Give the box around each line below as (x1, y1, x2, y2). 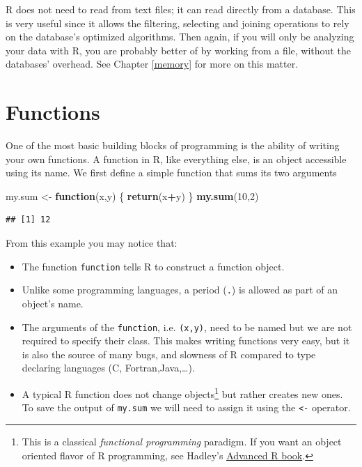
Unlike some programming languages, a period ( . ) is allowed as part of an (22, 282, 338, 297)
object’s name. (22, 296, 84, 310)
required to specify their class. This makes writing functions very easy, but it (22, 333, 350, 348)
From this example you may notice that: (6, 236, 178, 250)
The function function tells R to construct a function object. (22, 259, 285, 273)
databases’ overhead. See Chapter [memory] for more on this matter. (6, 56, 299, 71)
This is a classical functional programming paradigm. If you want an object (22, 434, 342, 448)
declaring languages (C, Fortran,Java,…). (22, 360, 195, 375)
